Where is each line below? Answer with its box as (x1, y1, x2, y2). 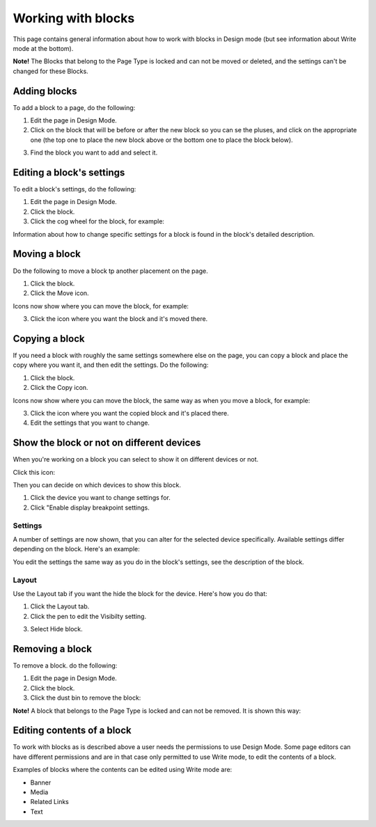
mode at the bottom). (13, 44, 74, 52)
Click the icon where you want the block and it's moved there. (30, 315, 208, 323)
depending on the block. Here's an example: (13, 545, 140, 553)
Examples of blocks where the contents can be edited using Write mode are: (13, 766, 233, 774)
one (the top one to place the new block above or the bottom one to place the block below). (30, 136, 293, 144)
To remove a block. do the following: (13, 661, 118, 670)
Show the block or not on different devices (13, 437, 201, 449)
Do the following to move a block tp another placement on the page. (13, 267, 208, 275)
